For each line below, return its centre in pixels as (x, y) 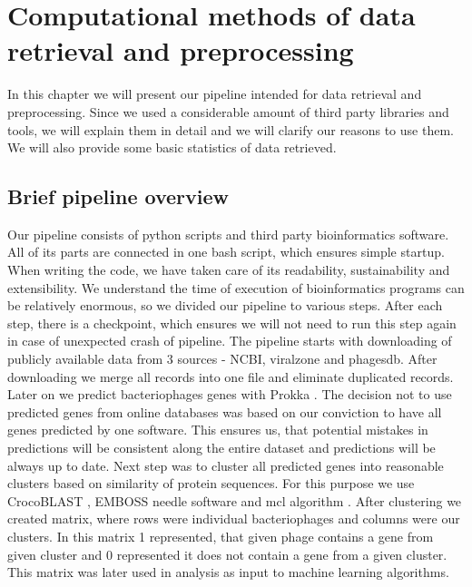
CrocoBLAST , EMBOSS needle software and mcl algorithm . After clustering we (235, 500)
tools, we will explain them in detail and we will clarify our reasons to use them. (231, 129)
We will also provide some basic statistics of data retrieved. (172, 147)
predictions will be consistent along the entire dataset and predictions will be (221, 448)
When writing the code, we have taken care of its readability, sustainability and (229, 270)
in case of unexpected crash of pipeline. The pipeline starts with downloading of (230, 341)
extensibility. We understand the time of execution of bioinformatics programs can (236, 287)
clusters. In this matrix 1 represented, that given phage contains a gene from (221, 536)
